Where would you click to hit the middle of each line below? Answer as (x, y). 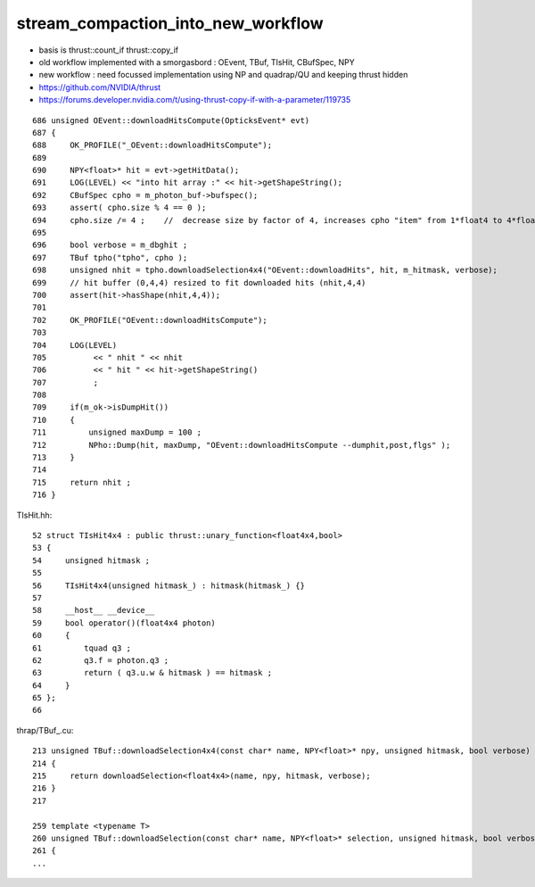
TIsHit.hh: (34, 515)
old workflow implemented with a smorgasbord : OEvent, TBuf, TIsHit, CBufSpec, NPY (197, 62)
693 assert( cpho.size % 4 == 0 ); (119, 208)
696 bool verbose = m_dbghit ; (110, 245)
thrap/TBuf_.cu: (45, 730)
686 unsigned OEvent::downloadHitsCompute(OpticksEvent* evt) (171, 120)
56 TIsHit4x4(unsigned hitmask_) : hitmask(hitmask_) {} (169, 585)
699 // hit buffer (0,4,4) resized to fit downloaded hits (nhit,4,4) (199, 282)
